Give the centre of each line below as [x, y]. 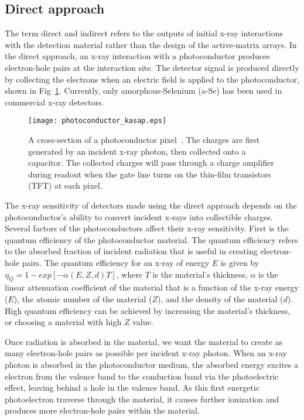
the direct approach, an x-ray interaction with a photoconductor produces [137, 56]
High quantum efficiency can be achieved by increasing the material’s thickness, [148, 310]
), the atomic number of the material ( [83, 298]
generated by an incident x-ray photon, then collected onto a [137, 151]
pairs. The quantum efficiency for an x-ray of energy [116, 262]
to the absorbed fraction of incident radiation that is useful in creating [131, 251]
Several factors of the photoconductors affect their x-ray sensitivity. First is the [147, 228]
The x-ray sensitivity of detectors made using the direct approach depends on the [151, 205]
